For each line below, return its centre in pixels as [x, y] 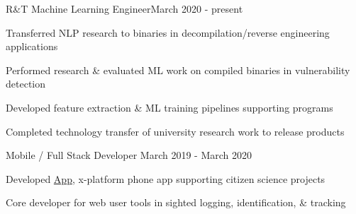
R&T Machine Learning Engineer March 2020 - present [124, 8]
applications [32, 46]
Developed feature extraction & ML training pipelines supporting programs [169, 107]
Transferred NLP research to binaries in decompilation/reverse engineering [168, 32]
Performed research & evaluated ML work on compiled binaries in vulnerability [178, 70]
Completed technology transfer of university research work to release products [175, 131]
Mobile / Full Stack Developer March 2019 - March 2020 [129, 155]
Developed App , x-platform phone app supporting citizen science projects [166, 178]
